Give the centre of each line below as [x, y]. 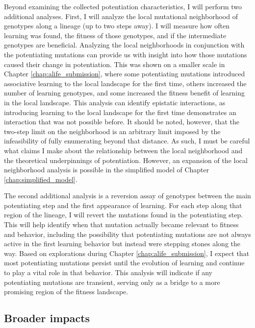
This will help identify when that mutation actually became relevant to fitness [121, 224]
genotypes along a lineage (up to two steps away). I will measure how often [117, 26]
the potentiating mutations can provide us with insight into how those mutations [126, 54]
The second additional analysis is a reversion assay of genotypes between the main [127, 196]
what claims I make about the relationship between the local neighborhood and [123, 150]
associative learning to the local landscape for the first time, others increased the [125, 83]
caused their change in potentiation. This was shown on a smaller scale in [115, 64]
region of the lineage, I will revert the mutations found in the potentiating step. [124, 215]
